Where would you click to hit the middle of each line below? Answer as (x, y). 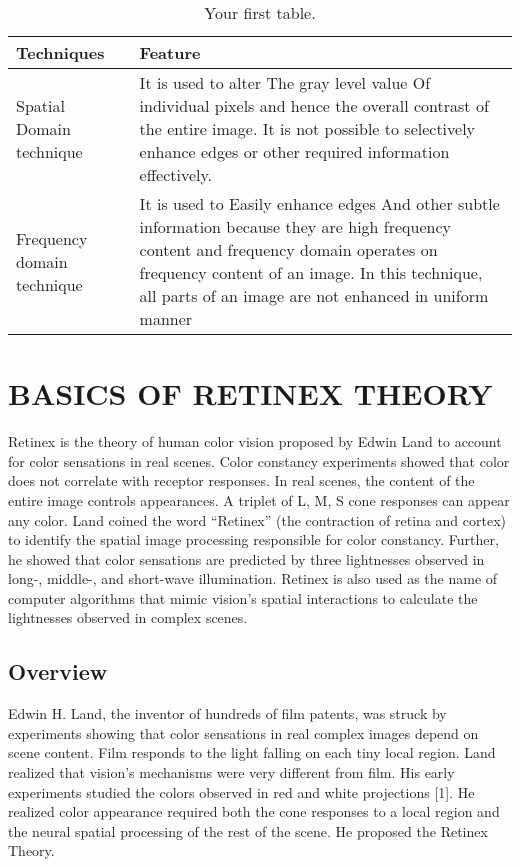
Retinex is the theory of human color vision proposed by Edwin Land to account (255, 441)
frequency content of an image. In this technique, (311, 272)
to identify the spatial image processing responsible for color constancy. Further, (253, 539)
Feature (170, 52)
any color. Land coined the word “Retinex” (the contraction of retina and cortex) (257, 519)
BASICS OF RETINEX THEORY (250, 393)
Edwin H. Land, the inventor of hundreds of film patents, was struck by (227, 713)
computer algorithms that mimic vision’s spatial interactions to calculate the (243, 597)
